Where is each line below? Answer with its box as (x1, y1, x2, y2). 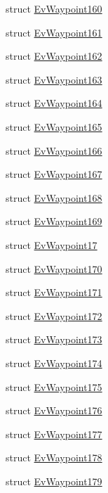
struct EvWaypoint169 (6, 214, 102, 229)
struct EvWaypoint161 (6, 25, 102, 39)
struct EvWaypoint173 (6, 332, 102, 347)
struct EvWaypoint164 (6, 96, 102, 110)
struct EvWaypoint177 (6, 426, 102, 441)
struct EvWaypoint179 (6, 473, 102, 488)
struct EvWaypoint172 (6, 308, 102, 323)
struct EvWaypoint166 (6, 143, 102, 158)
